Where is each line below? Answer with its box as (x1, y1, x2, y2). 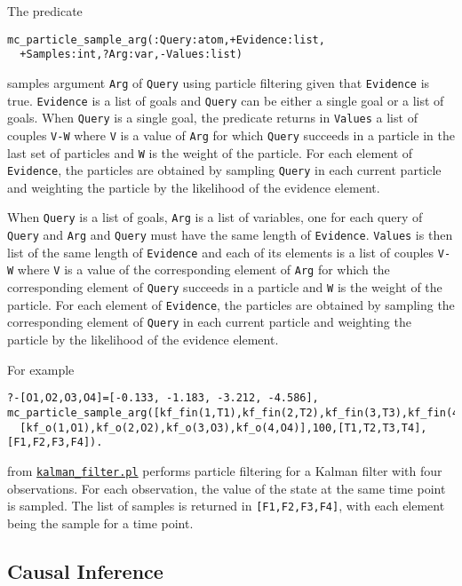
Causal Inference (7, 557, 163, 584)
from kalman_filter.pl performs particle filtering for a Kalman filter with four (7, 461, 442, 479)
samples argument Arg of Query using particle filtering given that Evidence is (7, 73, 430, 91)
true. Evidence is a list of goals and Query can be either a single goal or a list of (7, 91, 444, 109)
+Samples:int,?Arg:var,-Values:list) (20, 48, 243, 61)
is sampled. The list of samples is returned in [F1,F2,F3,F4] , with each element (7, 496, 445, 515)
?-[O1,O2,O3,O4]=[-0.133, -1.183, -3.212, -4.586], (7, 392, 319, 405)
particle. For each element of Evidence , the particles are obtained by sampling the (7, 295, 455, 313)
